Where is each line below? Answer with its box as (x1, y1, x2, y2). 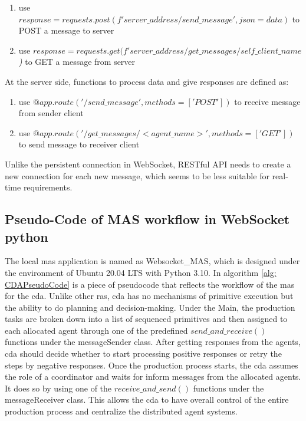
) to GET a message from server (18, 55, 136, 68)
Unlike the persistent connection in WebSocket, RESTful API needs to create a (5, 157, 291, 170)
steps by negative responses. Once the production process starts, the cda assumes (5, 358, 298, 371)
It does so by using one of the (5, 381, 112, 394)
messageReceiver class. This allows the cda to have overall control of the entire (5, 393, 289, 406)
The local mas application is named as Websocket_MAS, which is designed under (5, 255, 300, 267)
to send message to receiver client (18, 138, 140, 150)
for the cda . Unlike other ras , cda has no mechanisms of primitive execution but (5, 290, 294, 302)
